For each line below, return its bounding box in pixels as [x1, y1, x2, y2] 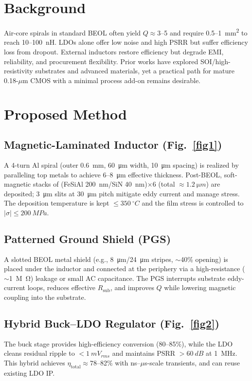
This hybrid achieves [4, 358, 65, 368]
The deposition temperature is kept [4, 198, 109, 208]
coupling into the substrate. [4, 292, 86, 302]
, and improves [110, 282, 154, 293]
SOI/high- [200, 56, 231, 66]
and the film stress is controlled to [142, 198, 244, 208]
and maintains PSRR [112, 348, 176, 358]
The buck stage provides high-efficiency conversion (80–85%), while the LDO [4, 338, 233, 348]
